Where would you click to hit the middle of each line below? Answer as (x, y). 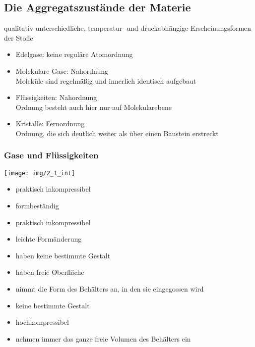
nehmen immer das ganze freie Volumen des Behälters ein (103, 338)
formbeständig (37, 206)
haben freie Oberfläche (50, 272)
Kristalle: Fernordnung (50, 124)
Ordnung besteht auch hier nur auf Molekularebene (94, 107)
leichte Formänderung (49, 239)
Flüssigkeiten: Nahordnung (56, 97)
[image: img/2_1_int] (40, 173)
